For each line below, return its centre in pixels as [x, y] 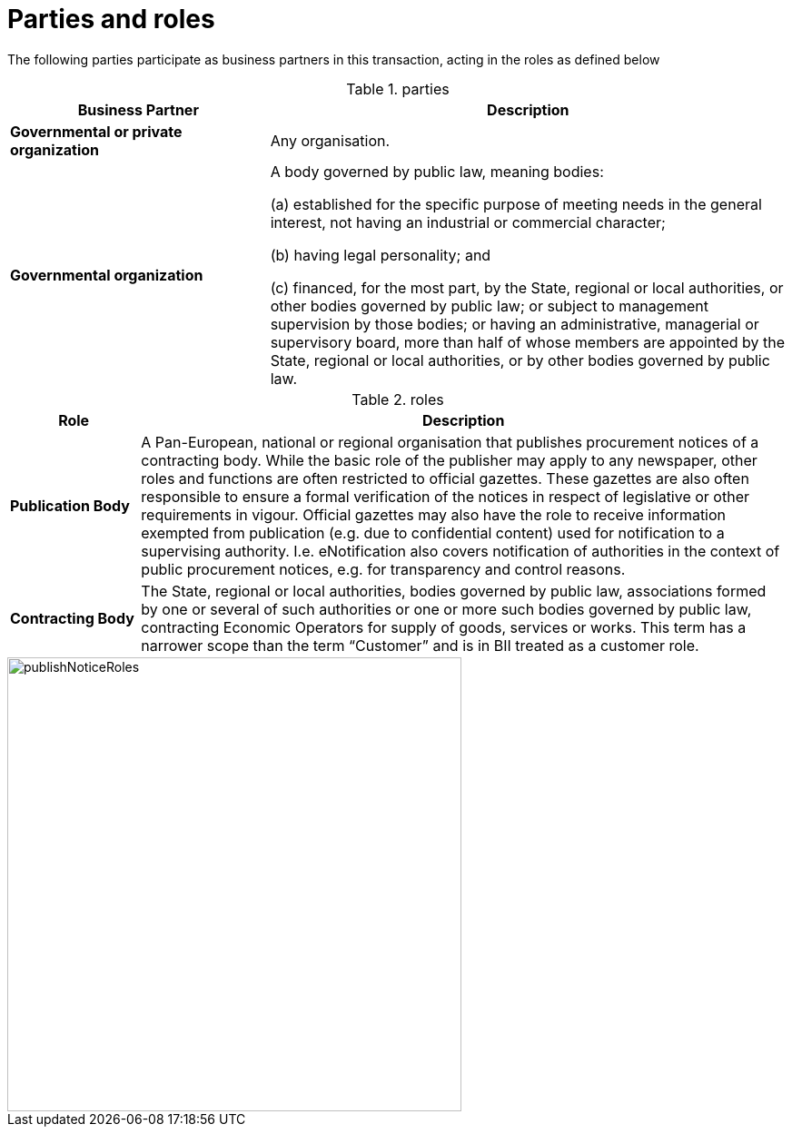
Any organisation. [330, 140]
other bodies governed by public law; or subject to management [489, 306]
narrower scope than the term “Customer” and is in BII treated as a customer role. [420, 645]
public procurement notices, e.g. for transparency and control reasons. [383, 569]
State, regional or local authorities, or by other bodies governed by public [520, 360]
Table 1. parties [398, 89]
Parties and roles [111, 19]
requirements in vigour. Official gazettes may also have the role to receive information [434, 514]
